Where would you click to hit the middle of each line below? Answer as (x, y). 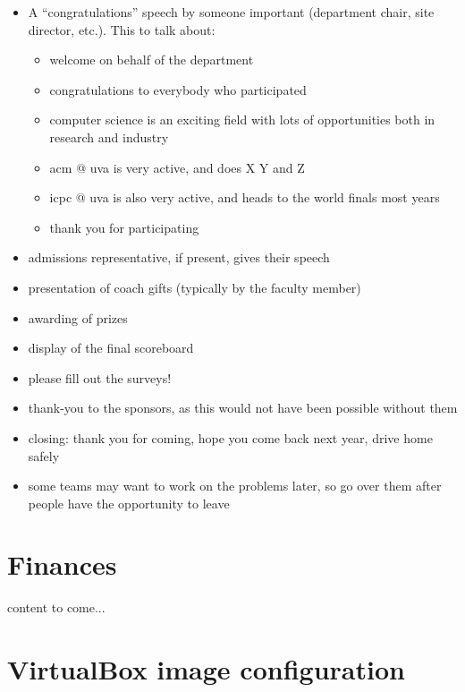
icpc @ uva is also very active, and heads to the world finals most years (245, 197)
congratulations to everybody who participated (178, 89)
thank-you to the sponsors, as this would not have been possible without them (243, 408)
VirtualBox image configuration (206, 669)
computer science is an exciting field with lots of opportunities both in (242, 120)
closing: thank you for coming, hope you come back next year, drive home (230, 437)
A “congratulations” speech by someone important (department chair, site (231, 12)
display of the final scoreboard (111, 348)
